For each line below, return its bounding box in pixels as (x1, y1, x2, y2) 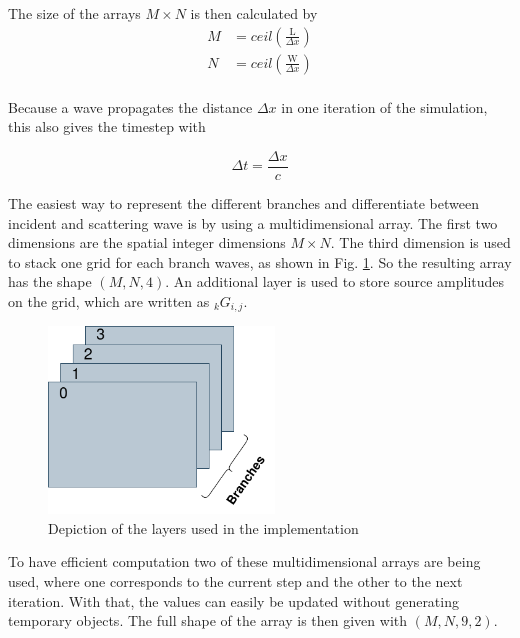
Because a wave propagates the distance (8, 96, 253, 117)
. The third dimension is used (330, 232, 511, 253)
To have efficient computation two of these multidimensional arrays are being (8, 551, 481, 572)
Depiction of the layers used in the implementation (48, 517, 359, 538)
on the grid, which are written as (8, 290, 210, 311)
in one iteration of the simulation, (281, 96, 488, 117)
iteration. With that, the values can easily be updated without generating (8, 590, 459, 611)
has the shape (8, 271, 92, 292)
